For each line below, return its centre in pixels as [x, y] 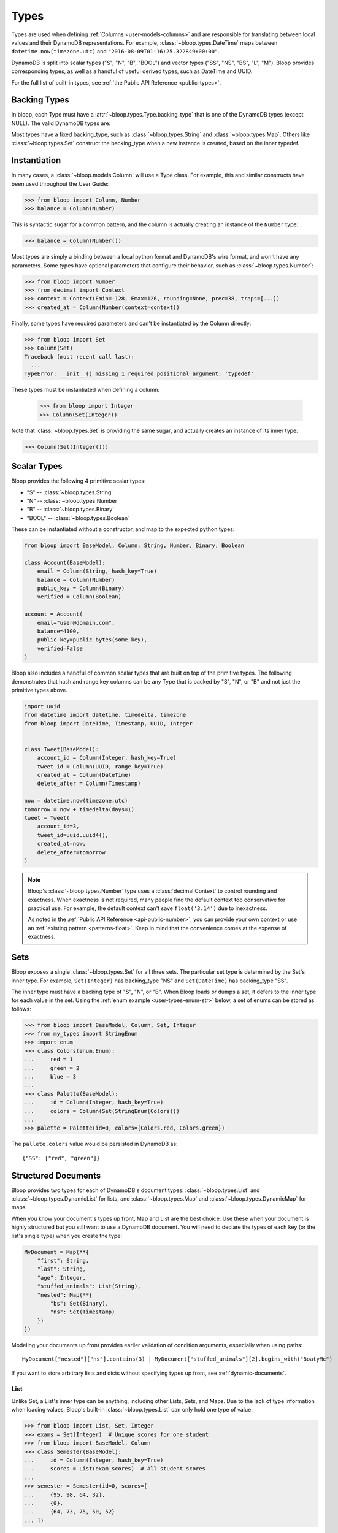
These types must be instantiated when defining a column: [85, 390]
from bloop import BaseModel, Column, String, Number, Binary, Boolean [134, 545]
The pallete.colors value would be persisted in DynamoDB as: [94, 1144]
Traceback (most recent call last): [79, 357]
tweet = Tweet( [47, 818]
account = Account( [53, 614]
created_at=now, [61, 844]
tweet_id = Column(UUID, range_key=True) [100, 766]
